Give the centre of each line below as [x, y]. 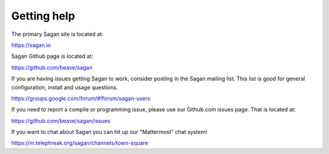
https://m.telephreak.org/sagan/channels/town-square [80, 143]
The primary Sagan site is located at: [57, 34]
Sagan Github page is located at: [52, 56]
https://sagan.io [31, 45]
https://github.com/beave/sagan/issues [61, 121]
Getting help [43, 16]
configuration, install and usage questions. [65, 87]
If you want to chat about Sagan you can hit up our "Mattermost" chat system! [109, 132]
